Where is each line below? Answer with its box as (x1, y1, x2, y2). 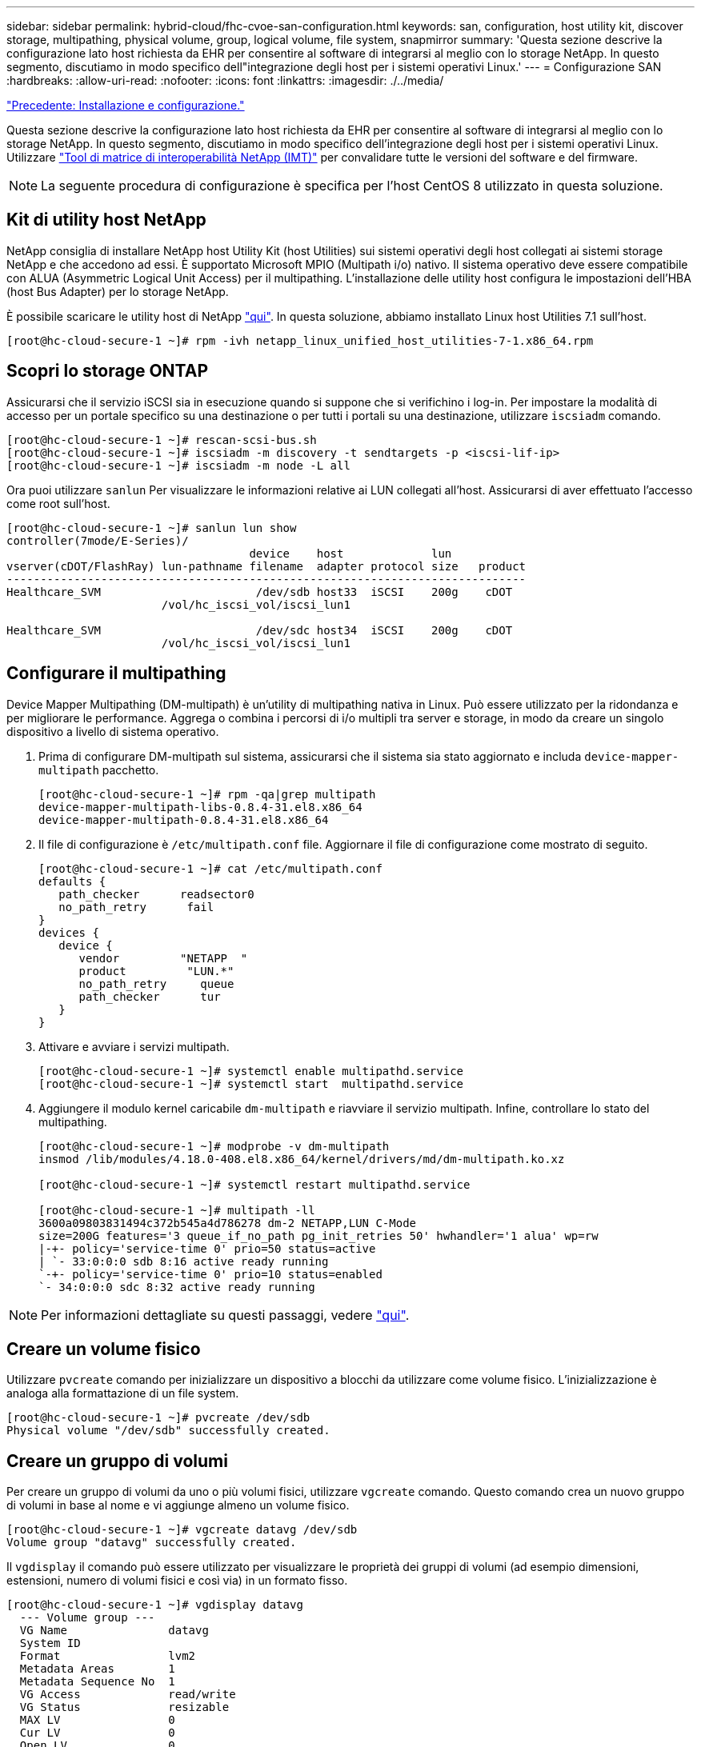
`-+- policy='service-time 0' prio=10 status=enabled (38, 1267, 383, 1281)
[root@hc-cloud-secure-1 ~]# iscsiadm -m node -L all (6, 458, 350, 472)
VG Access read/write (19, 1688, 236, 1701)
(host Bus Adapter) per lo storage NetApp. (6, 284, 229, 298)
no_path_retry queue (78, 977, 234, 990)
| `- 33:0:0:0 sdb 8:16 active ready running (38, 1254, 329, 1268)
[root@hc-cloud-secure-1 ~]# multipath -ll (38, 1203, 315, 1217)
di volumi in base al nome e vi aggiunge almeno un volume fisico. (6, 1498, 350, 1513)
